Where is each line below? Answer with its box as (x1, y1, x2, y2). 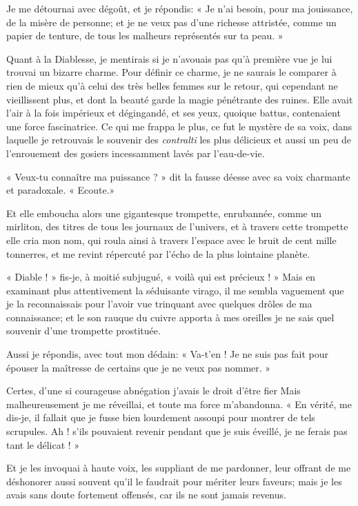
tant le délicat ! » (6, 437, 80, 452)
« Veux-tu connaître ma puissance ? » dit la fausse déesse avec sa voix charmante (6, 169, 350, 183)
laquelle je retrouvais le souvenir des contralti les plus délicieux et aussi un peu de (6, 132, 352, 147)
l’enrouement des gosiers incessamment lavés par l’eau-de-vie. (6, 145, 265, 160)
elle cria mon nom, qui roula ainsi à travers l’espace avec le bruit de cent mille (6, 232, 337, 247)
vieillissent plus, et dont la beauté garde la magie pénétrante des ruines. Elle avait (6, 92, 353, 106)
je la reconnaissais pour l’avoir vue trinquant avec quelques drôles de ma (6, 296, 312, 311)
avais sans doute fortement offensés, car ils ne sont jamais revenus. (6, 487, 286, 502)
